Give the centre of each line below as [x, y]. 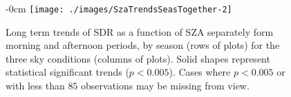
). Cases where [200, 72]
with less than [35, 86]
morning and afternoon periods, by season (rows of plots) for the [143, 45]
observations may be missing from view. [165, 86]
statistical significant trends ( [67, 72]
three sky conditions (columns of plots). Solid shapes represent [138, 58]
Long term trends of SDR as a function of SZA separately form [140, 31]
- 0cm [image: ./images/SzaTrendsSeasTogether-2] [119, 8]
